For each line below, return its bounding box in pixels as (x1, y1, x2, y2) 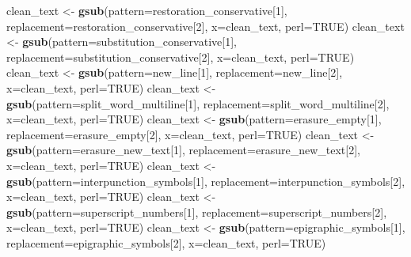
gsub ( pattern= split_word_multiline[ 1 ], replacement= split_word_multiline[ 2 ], (6, 95, 390, 111)
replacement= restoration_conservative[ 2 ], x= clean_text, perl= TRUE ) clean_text (6, 17, 405, 34)
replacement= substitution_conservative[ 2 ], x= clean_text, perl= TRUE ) (6, 48, 355, 65)
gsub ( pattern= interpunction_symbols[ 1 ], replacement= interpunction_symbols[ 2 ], (6, 172, 405, 189)
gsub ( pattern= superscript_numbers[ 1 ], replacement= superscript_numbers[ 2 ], (6, 203, 387, 220)
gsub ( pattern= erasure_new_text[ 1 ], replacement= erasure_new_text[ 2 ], (6, 142, 360, 158)
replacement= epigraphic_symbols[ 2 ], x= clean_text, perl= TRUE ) (6, 234, 326, 251)
